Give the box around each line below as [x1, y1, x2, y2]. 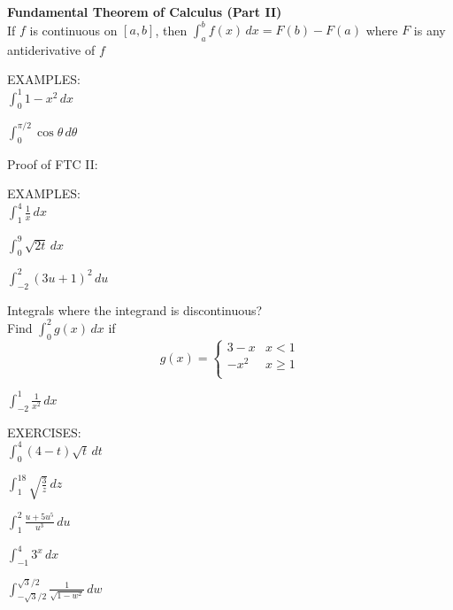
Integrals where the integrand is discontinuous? [7, 300, 263, 319]
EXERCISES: [7, 422, 81, 441]
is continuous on [29, 20, 118, 39]
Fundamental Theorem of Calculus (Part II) [7, 3, 282, 20]
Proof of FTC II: [7, 154, 98, 173]
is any [413, 20, 446, 39]
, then [155, 20, 188, 39]
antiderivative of [7, 40, 96, 58]
